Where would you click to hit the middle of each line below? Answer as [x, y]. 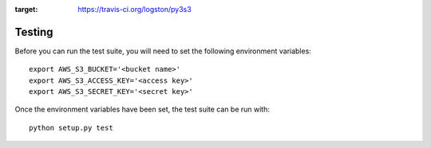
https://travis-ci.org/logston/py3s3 [134, 9]
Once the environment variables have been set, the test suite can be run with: [142, 109]
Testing [34, 32]
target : [26, 9]
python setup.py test [71, 128]
